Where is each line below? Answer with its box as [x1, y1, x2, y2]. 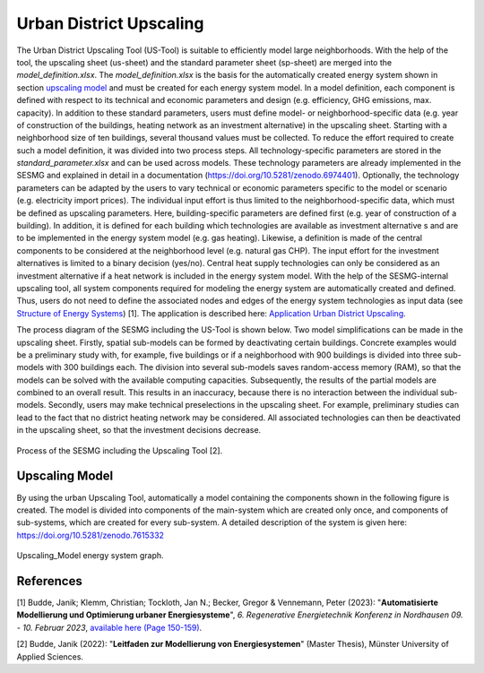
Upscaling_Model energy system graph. [16, 550, 165, 561]
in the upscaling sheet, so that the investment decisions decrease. [16, 425, 262, 436]
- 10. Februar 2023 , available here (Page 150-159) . [16, 622, 203, 633]
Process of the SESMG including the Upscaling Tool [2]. [16, 444, 223, 456]
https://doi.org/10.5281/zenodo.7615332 [16, 530, 165, 540]
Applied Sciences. [16, 651, 84, 662]
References [16, 574, 82, 589]
